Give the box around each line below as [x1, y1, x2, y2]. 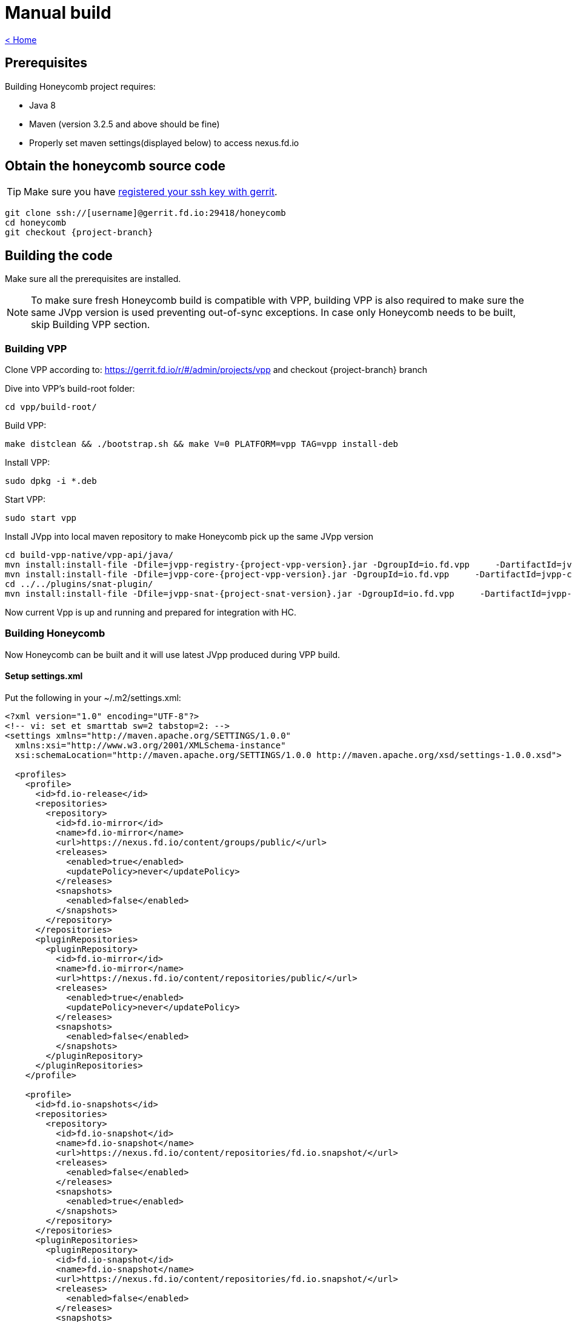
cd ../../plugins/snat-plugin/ [5, 579, 153, 589]
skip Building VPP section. [31, 318, 150, 331]
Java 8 [29, 99, 56, 110]
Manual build [5, 2, 111, 23]
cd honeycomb [5, 218, 67, 228]
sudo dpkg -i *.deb [5, 476, 97, 486]
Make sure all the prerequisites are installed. [5, 273, 181, 284]
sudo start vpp [5, 513, 77, 523]
